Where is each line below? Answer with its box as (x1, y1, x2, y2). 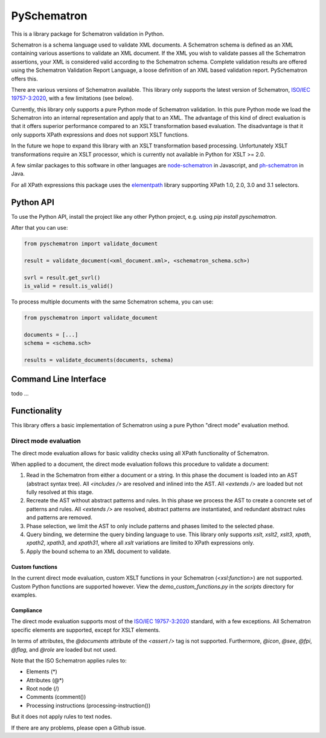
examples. (11, 591, 37, 598)
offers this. (11, 75, 39, 82)
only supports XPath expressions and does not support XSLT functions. (11, 131, 190, 138)
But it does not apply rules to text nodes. (11, 713, 112, 720)
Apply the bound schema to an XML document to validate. (26, 548, 171, 555)
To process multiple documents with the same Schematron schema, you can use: (11, 298, 214, 305)
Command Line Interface (11, 374, 107, 384)
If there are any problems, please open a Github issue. (11, 724, 146, 731)
